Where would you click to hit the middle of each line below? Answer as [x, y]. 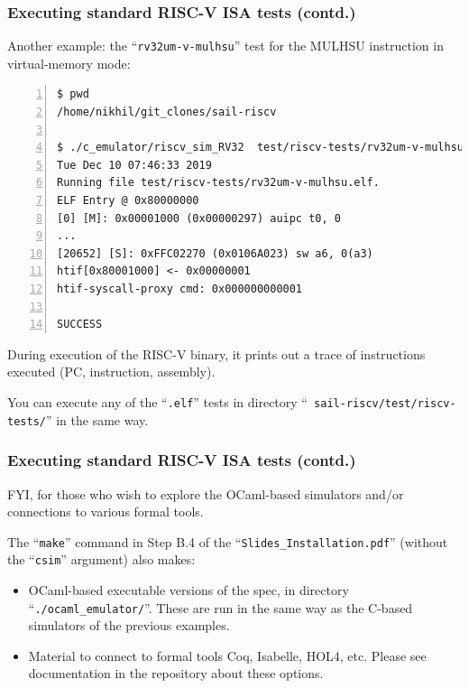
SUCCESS [80, 325]
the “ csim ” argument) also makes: [101, 559]
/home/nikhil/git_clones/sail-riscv [167, 112]
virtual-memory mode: [69, 63]
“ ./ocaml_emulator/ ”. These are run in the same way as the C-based [221, 607]
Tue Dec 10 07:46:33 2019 [134, 165]
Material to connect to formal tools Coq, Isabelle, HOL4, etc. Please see [227, 655]
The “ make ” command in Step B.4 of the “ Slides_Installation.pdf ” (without [228, 541]
